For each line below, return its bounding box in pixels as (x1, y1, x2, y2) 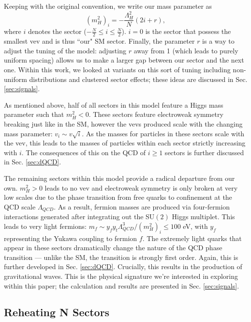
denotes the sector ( (28, 26, 87, 36)
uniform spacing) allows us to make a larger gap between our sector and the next (4, 55, 244, 65)
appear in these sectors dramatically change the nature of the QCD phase (4, 242, 222, 253)
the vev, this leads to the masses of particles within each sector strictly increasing (4, 138, 246, 148)
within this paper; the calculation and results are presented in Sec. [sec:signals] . (4, 280, 239, 290)
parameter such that (4, 109, 64, 119)
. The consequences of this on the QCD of (21, 147, 146, 157)
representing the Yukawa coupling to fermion (4, 233, 137, 243)
